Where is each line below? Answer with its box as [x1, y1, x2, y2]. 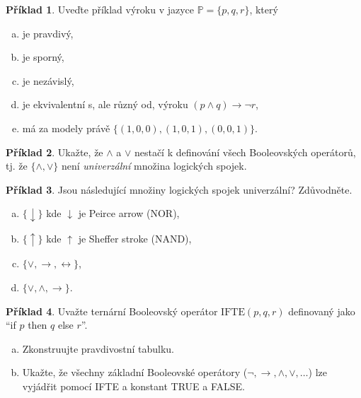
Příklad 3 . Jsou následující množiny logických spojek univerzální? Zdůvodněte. [6, 182, 353, 197]
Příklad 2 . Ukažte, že [6, 144, 103, 159]
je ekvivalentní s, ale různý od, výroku [22, 97, 188, 112]
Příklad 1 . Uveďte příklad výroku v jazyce [6, 2, 195, 16]
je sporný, [22, 49, 64, 64]
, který [249, 2, 278, 16]
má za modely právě [22, 120, 110, 135]
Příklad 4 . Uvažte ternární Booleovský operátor [6, 303, 218, 318]
